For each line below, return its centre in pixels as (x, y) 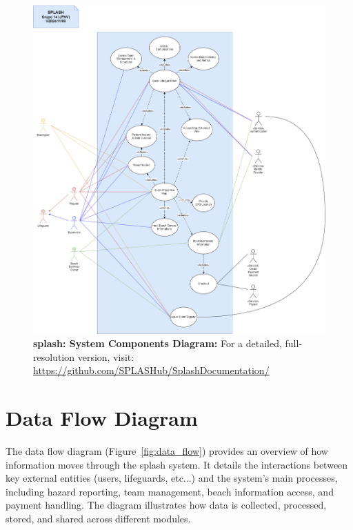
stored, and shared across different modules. (98, 519)
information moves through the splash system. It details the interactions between (177, 464)
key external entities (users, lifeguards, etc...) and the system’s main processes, (172, 478)
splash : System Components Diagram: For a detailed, (158, 343)
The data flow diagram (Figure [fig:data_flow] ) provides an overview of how (167, 451)
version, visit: (106, 356)
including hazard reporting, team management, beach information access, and (170, 491)
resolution (54, 356)
